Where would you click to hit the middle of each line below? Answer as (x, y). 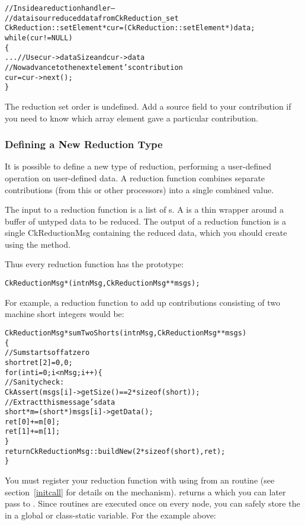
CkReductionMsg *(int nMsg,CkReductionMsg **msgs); (102, 284)
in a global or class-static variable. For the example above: (110, 515)
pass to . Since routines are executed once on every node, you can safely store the (152, 503)
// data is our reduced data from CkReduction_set (92, 18)
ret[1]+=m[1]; (33, 432)
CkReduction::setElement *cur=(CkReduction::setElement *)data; (130, 28)
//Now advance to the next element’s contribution (94, 67)
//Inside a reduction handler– (60, 8)
